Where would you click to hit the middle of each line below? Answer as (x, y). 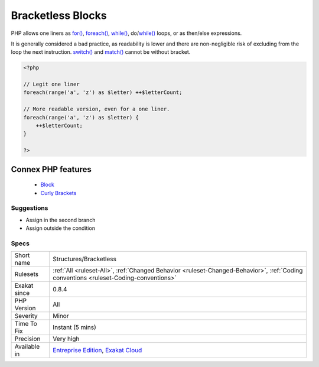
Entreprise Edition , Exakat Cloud (97, 350)
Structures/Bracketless (84, 259)
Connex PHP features (51, 169)
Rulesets (26, 274)
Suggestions (30, 208)
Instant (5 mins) (75, 327)
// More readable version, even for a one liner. (97, 109)
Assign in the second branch (61, 220)
